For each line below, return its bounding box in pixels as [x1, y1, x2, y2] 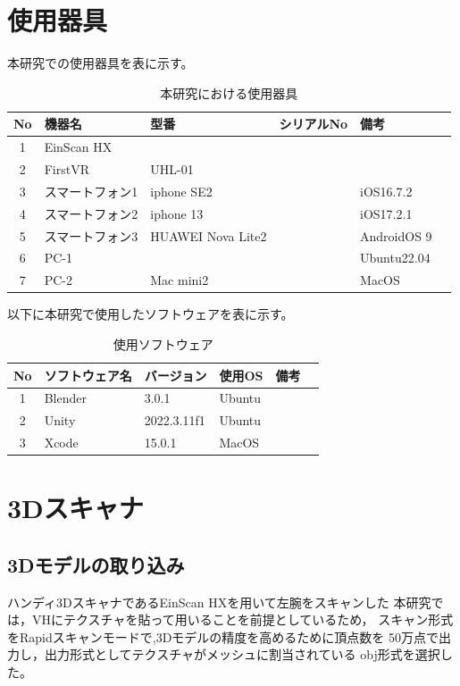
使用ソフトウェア [113, 334, 213, 353]
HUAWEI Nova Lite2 [150, 226, 267, 245]
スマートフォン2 [44, 204, 138, 222]
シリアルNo [279, 114, 348, 133]
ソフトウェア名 [44, 365, 132, 384]
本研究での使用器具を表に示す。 [7, 54, 194, 72]
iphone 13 [150, 204, 204, 222]
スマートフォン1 [44, 181, 138, 200]
